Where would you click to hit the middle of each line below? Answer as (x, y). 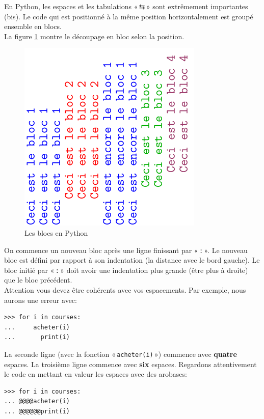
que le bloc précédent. (38, 280)
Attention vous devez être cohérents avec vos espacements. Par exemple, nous (125, 290)
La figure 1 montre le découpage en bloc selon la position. (94, 36)
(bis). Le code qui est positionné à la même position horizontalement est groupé (129, 16)
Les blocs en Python (56, 232)
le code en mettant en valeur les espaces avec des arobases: (96, 374)
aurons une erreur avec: (41, 300)
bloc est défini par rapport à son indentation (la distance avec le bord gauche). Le (132, 260)
